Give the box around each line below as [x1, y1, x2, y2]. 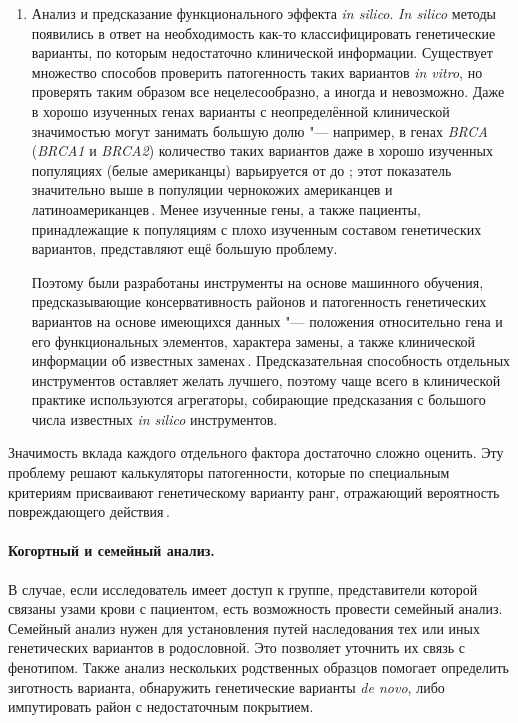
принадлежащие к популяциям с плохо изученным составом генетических [31, 218, 482, 239]
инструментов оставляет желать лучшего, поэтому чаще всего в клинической [31, 369, 501, 390]
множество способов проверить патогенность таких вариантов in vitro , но [31, 61, 483, 82]
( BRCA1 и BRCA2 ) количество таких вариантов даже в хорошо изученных [31, 140, 494, 161]
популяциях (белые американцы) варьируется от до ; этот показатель [31, 159, 452, 180]
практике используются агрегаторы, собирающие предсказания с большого [31, 389, 486, 410]
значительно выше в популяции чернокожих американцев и [31, 179, 393, 200]
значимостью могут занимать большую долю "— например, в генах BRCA [31, 120, 488, 141]
